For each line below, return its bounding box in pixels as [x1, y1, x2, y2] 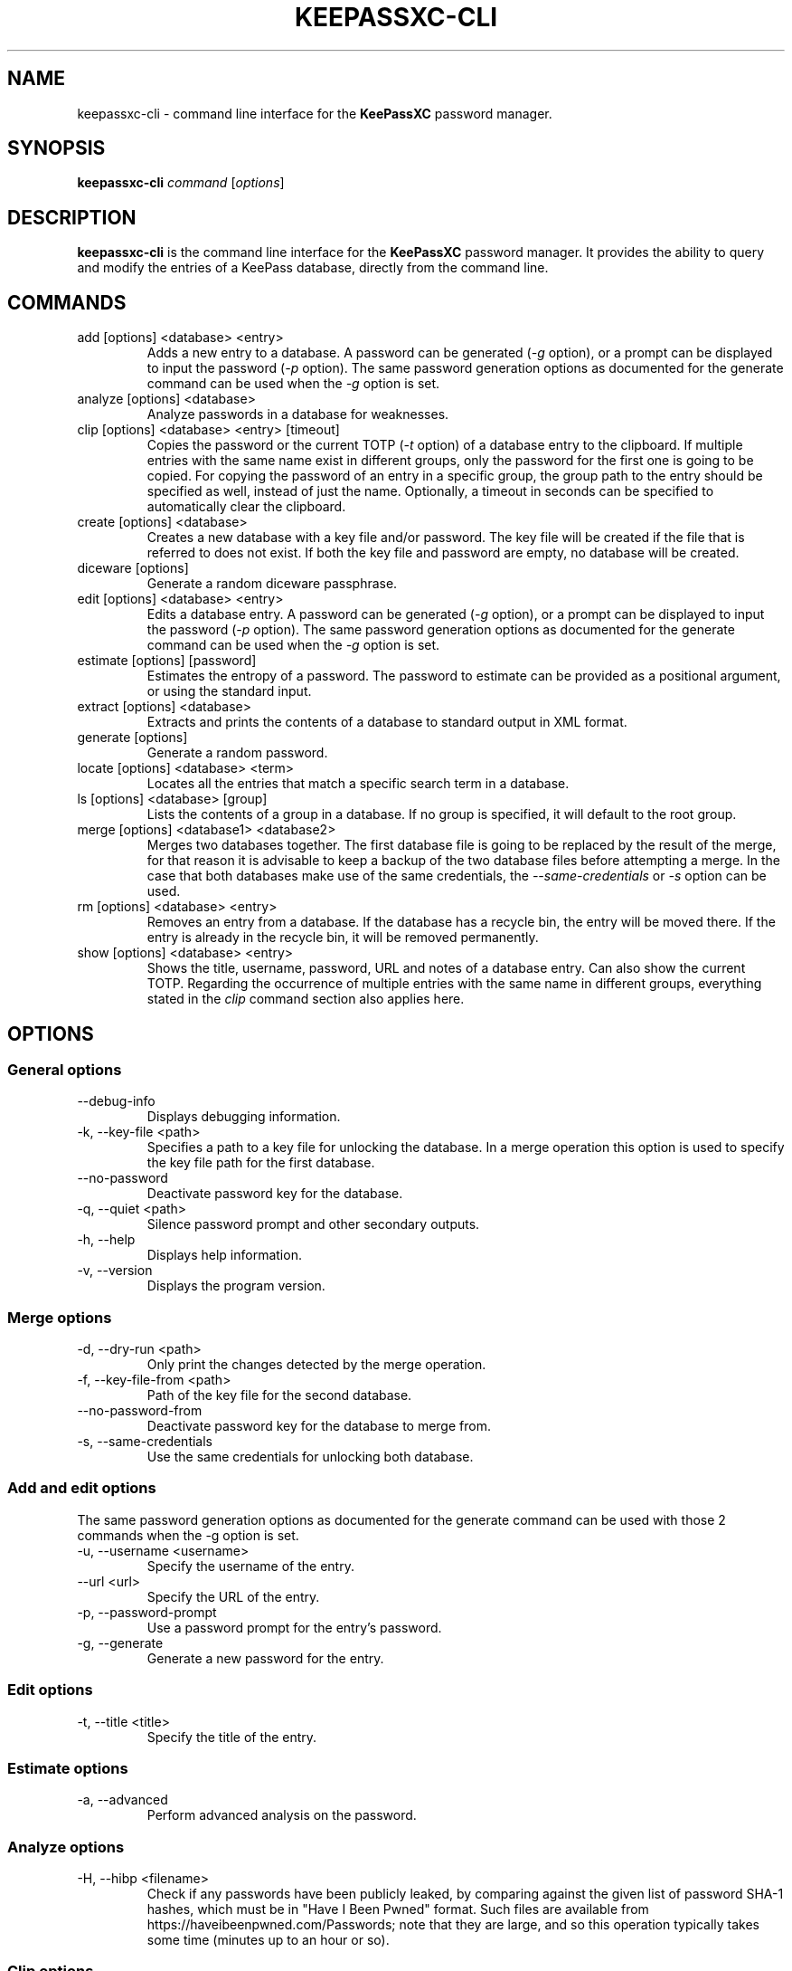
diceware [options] [77, 560, 189, 576]
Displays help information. [146, 1247, 302, 1263]
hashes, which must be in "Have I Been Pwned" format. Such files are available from [146, 1901, 649, 1918]
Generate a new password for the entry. [146, 1650, 384, 1666]
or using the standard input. [146, 683, 312, 700]
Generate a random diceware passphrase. [146, 576, 398, 592]
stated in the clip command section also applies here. [146, 991, 465, 1007]
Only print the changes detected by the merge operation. [146, 1357, 486, 1373]
